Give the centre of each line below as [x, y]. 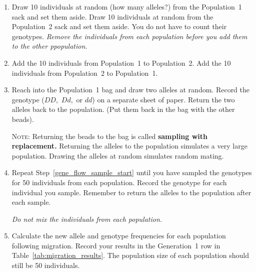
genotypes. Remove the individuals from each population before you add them [129, 36]
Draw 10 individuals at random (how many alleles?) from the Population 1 [127, 7]
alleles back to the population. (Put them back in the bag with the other [123, 109]
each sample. [31, 202]
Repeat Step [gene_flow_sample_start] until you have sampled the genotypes [132, 172]
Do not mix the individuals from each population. [87, 219]
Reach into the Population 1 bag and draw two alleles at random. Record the [131, 90]
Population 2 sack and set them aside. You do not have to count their [119, 26]
